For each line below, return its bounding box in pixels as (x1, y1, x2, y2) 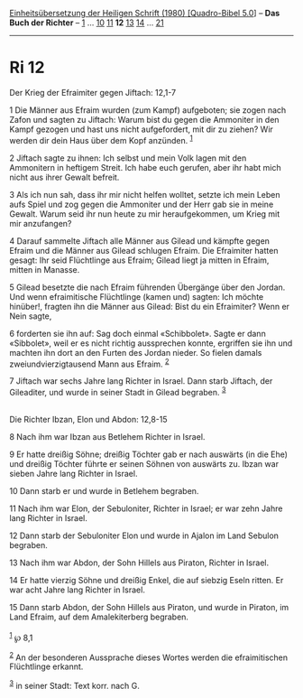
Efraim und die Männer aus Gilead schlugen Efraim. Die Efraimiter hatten (9, 245, 279, 256)
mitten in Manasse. (9, 264, 80, 275)
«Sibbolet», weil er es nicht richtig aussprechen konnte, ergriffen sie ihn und (9, 338, 293, 349)
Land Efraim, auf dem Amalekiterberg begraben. (9, 611, 189, 622)
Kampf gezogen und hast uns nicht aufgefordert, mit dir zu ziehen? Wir (9, 124, 273, 135)
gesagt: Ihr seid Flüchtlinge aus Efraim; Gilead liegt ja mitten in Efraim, (9, 255, 270, 265)
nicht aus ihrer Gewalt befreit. (9, 172, 120, 182)
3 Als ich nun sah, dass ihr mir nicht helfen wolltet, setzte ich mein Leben (9, 189, 281, 200)
